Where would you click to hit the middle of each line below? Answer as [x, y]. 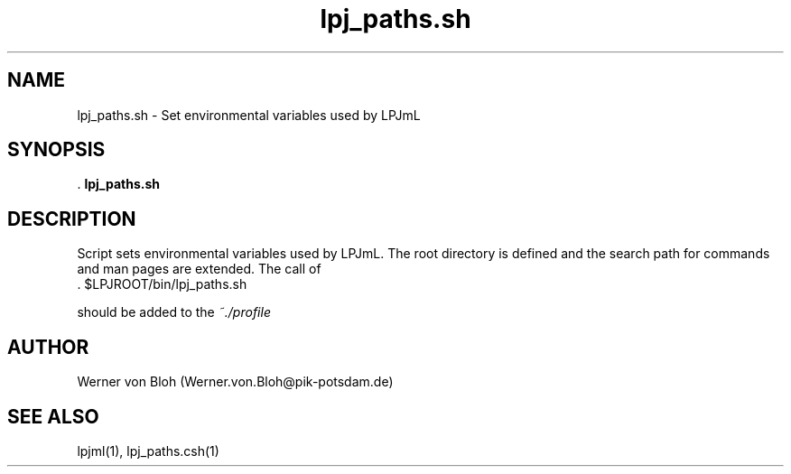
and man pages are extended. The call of [199, 269]
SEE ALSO [53, 416]
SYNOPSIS [56, 150]
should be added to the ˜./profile [174, 312]
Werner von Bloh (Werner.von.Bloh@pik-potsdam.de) [235, 382]
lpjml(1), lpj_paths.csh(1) [148, 451]
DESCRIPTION [72, 218]
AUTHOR [48, 347]
